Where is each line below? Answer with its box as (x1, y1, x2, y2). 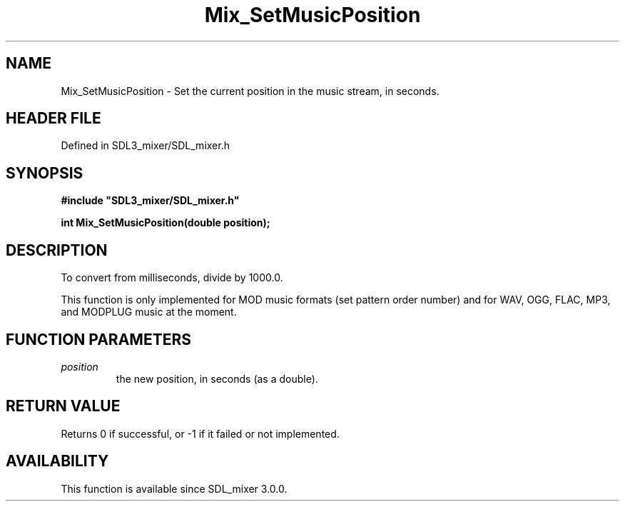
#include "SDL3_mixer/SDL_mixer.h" (61, 194, 240, 207)
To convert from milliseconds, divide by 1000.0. (61, 271, 283, 284)
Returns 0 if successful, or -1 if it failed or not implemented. (61, 427, 340, 440)
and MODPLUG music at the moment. (61, 306, 237, 318)
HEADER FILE (6, 109, 101, 128)
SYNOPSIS (6, 164, 83, 182)
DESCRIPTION (6, 241, 108, 259)
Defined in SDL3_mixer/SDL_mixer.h (61, 139, 230, 152)
